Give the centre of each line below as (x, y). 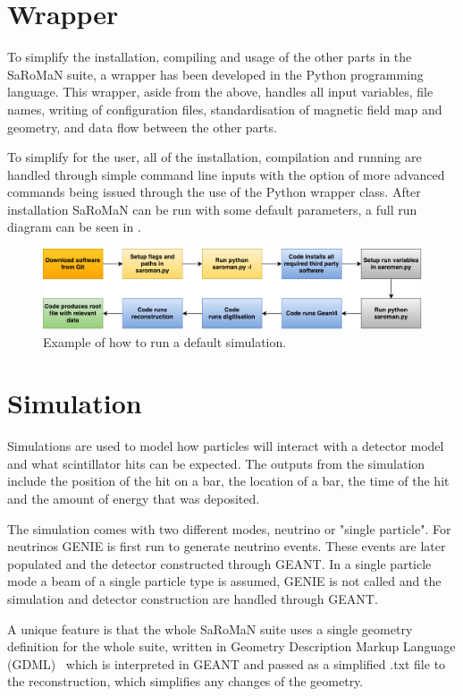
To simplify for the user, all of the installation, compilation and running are (215, 157)
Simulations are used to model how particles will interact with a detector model (226, 446)
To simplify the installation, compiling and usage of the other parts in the (210, 57)
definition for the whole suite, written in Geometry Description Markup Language (231, 646)
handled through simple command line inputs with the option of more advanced (226, 174)
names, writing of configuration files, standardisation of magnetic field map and (225, 109)
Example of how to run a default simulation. (165, 341)
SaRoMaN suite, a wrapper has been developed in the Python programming (215, 74)
